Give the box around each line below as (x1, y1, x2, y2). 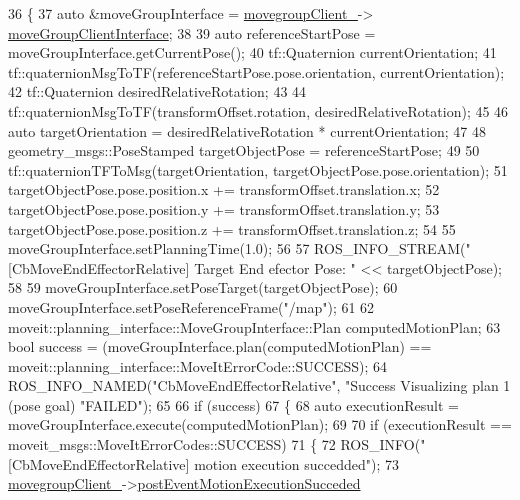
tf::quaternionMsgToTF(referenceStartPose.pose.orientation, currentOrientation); (8, 61, 505, 82)
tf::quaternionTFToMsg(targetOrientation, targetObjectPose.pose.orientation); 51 (8, 159, 508, 180)
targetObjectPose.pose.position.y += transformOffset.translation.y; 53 (8, 198, 440, 219)
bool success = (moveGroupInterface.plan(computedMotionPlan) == (8, 336, 432, 357)
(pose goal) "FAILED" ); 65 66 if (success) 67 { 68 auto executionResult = (8, 394, 459, 415)
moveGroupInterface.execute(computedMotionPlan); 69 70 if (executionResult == (8, 414, 512, 435)
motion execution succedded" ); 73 (194, 453, 399, 474)
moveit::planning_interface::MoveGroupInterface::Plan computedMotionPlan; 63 (8, 316, 501, 337)
